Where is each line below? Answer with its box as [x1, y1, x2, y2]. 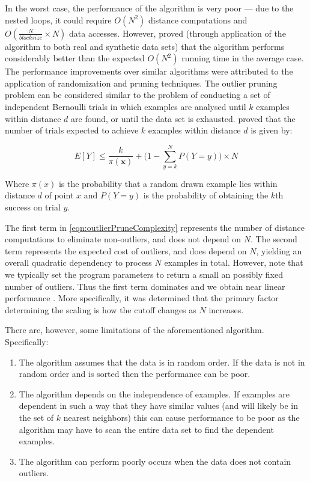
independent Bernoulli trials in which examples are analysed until [5, 100, 246, 112]
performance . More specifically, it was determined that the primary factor [5, 292, 279, 304]
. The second [251, 233, 297, 245]
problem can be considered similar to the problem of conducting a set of [5, 88, 270, 101]
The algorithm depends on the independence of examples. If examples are [19, 387, 290, 400]
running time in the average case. [181, 52, 304, 64]
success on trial [5, 201, 61, 213]
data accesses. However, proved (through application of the [69, 26, 286, 39]
